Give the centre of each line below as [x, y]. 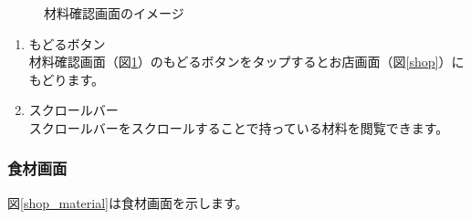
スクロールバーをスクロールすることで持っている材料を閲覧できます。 [239, 127]
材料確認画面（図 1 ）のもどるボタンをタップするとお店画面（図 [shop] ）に [246, 62]
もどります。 [67, 79]
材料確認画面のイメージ [114, 13]
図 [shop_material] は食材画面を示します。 [128, 202]
